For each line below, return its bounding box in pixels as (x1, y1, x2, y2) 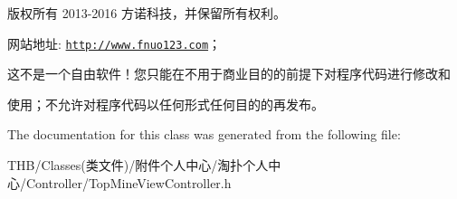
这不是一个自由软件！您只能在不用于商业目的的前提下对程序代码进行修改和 (7, 64, 451, 83)
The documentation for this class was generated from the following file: (7, 125, 401, 144)
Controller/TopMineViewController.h (25, 173, 232, 192)
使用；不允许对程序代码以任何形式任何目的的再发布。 (7, 94, 324, 113)
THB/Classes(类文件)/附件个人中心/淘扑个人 (7, 156, 269, 175)
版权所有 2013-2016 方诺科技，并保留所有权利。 (7, 4, 286, 22)
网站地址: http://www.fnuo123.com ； (7, 33, 222, 52)
